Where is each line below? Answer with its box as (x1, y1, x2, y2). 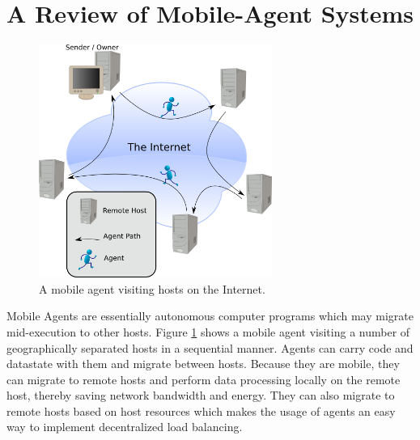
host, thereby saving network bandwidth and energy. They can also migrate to (6, 387, 395, 404)
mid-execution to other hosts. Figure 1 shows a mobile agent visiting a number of (6, 323, 410, 340)
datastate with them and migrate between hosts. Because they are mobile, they (6, 355, 400, 372)
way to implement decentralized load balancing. (6, 418, 243, 435)
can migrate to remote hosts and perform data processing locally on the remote (6, 370, 401, 387)
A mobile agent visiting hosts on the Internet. (39, 280, 265, 297)
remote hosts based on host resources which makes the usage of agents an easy (6, 402, 396, 419)
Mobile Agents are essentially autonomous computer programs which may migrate (6, 307, 414, 324)
